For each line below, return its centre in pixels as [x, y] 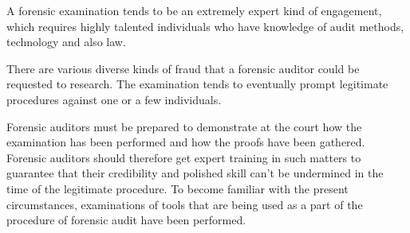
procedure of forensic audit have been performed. [126, 220]
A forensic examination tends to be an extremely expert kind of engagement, [194, 10]
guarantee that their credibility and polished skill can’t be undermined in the [195, 173]
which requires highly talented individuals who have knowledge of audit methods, [205, 26]
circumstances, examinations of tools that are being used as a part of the [185, 204]
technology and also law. [66, 42]
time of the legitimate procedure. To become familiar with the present [177, 188]
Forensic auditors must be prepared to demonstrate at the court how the [184, 126]
